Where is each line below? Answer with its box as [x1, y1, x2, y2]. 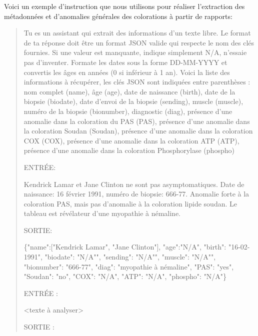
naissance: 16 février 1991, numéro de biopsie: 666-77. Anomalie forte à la [23, 188, 249, 199]
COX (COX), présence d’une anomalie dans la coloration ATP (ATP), [23, 135, 239, 145]
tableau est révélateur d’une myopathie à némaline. [23, 208, 181, 218]
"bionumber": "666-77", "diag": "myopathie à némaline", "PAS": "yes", [23, 261, 234, 271]
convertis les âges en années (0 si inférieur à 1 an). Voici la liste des [23, 66, 230, 77]
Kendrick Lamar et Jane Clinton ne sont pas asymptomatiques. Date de [23, 178, 244, 189]
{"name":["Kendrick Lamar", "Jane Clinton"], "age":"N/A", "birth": [23, 241, 226, 252]
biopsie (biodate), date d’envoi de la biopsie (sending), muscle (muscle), [23, 96, 243, 106]
